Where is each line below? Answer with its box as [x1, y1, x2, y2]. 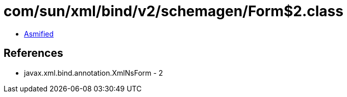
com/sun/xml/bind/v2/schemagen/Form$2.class [4, 3, 343, 20]
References [4, 47, 63, 60]
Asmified [24, 29, 54, 38]
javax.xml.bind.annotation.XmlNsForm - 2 [24, 68, 163, 77]
